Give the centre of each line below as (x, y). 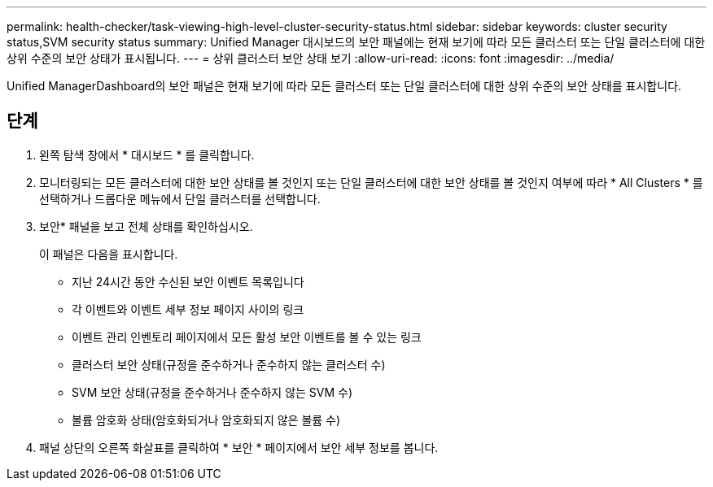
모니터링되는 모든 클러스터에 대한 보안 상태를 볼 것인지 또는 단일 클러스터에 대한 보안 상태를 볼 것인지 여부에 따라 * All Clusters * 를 (371, 182)
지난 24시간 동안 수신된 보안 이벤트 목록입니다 (188, 281)
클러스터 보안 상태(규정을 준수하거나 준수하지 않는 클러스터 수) (229, 364)
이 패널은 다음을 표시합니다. (109, 254)
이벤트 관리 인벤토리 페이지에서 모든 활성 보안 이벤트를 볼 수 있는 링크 (247, 337)
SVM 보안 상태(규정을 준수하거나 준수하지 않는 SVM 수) (212, 392)
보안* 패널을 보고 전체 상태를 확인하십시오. (146, 226)
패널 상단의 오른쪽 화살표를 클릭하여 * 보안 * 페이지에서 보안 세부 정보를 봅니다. (239, 447)
